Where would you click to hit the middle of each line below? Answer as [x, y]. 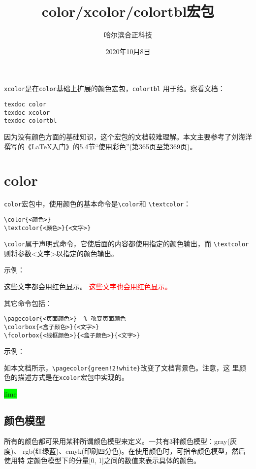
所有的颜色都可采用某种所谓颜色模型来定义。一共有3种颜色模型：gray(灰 [120, 441]
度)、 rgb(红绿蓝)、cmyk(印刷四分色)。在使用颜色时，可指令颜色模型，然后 [125, 451]
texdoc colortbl [31, 121]
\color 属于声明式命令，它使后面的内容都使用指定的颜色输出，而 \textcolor [127, 244]
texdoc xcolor [27, 113]
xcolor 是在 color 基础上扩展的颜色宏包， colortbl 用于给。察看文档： [114, 88]
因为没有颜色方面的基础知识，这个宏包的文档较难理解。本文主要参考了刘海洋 [128, 136]
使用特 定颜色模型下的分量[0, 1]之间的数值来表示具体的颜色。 [102, 460]
